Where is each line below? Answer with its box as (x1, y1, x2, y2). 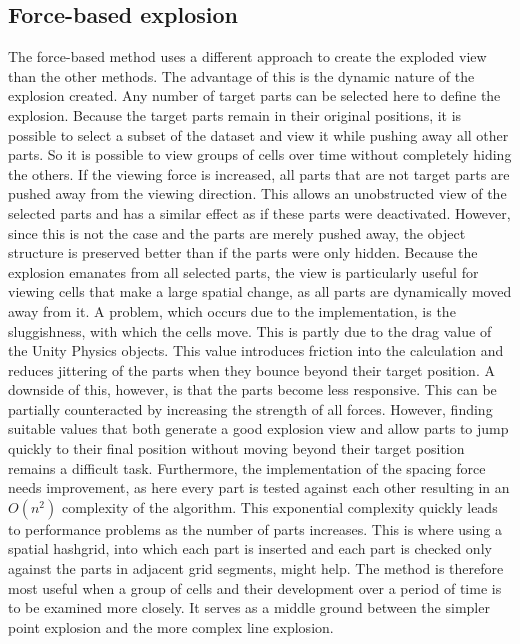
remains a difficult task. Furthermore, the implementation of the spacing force (8, 457, 486, 478)
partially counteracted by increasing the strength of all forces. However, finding (8, 398, 493, 419)
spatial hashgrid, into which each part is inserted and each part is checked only (8, 538, 492, 559)
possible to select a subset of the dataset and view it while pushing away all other (8, 124, 509, 145)
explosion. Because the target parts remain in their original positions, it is (8, 104, 462, 125)
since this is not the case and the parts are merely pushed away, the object (8, 222, 466, 243)
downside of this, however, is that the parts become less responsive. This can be (8, 379, 497, 400)
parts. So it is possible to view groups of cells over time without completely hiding (8, 144, 512, 165)
